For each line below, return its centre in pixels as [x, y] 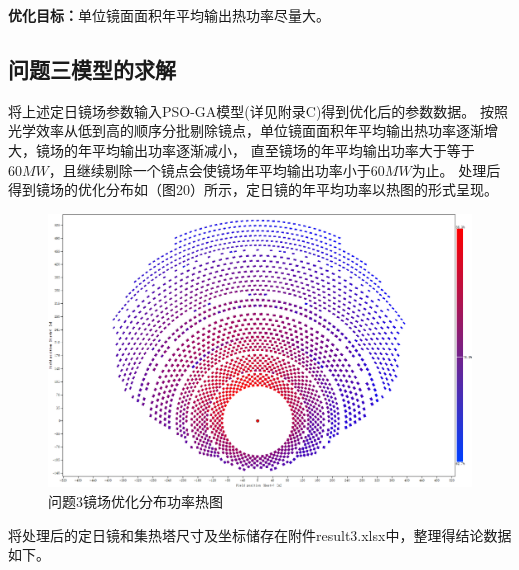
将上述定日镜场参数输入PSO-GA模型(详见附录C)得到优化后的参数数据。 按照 [258, 110]
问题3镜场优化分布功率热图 [135, 501]
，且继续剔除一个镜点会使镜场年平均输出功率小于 [209, 169]
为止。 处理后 [456, 169]
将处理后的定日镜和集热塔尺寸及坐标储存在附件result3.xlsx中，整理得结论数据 [260, 534]
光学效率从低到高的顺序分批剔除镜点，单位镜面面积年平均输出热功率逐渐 [246, 130]
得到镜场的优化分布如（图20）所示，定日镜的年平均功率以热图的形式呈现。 [253, 189]
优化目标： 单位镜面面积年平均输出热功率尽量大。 [169, 15]
